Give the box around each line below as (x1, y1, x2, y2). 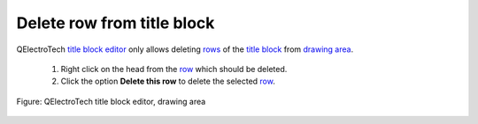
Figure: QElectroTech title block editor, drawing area (16, 96, 206, 106)
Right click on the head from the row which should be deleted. (60, 63, 288, 74)
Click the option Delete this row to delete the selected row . (60, 76, 276, 87)
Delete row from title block (16, 13, 215, 33)
